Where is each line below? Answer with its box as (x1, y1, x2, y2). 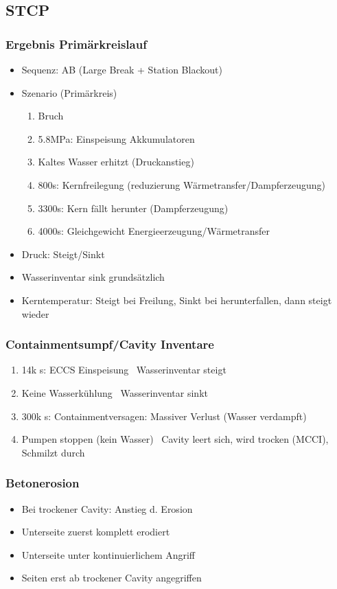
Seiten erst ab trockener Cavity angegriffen (21, 570, 202, 585)
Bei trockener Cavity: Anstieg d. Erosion (21, 501, 193, 516)
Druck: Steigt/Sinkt (21, 246, 105, 261)
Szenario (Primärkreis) (21, 85, 117, 100)
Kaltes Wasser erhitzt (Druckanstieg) (38, 154, 194, 169)
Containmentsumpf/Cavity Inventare (5, 336, 214, 353)
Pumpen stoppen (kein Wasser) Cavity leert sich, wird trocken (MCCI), (21, 432, 329, 446)
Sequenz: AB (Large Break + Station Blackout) (21, 62, 222, 76)
